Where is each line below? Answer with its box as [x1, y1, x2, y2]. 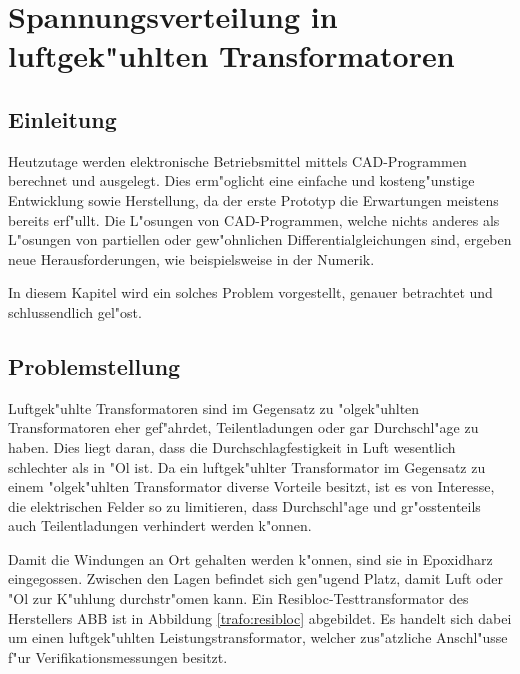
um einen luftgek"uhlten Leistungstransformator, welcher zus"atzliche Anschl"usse [8, 627, 508, 648]
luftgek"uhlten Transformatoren [8, 35, 455, 76]
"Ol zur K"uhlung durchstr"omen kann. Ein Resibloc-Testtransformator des [8, 588, 469, 609]
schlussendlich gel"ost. [8, 301, 142, 322]
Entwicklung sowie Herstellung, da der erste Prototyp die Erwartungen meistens [8, 189, 499, 210]
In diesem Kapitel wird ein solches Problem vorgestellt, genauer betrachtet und [8, 282, 493, 303]
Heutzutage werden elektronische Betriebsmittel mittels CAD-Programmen [8, 150, 467, 171]
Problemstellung [8, 350, 181, 381]
